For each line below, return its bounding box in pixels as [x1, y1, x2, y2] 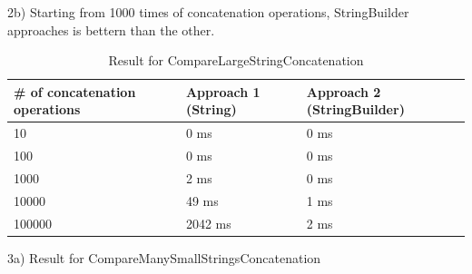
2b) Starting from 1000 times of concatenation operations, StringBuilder [7, 3, 409, 21]
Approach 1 [185, 82, 261, 101]
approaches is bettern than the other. [7, 20, 215, 39]
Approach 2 [306, 82, 381, 101]
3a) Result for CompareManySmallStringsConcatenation [7, 248, 321, 267]
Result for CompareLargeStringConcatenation [108, 51, 364, 70]
